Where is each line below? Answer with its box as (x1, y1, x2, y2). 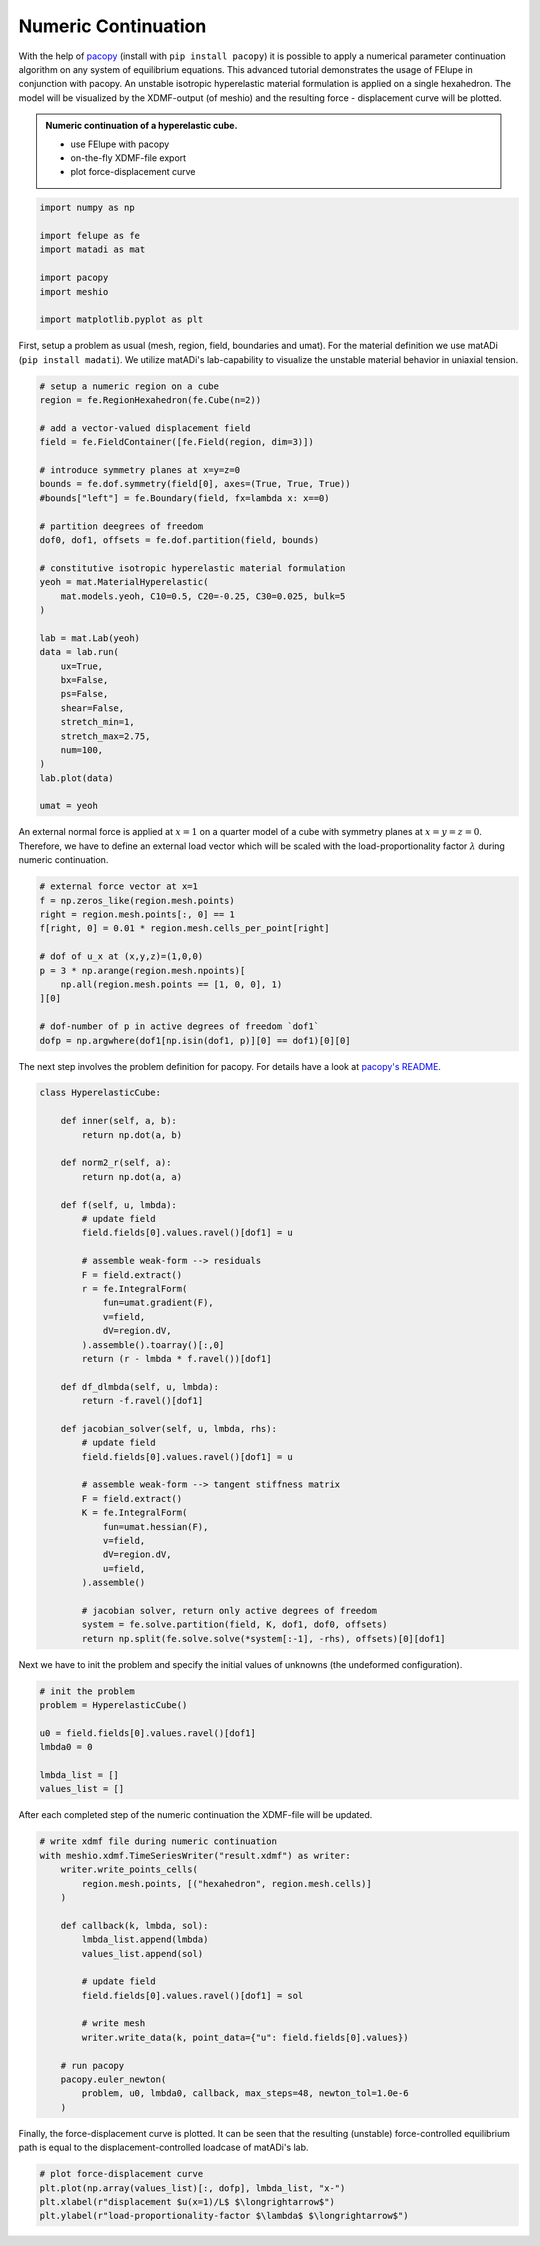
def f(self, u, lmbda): (60, 1199, 177, 1210)
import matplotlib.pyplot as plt (39, 314, 204, 325)
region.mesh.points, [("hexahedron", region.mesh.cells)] (81, 1878, 372, 1889)
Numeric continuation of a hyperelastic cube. (45, 120, 238, 132)
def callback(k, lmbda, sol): (60, 1920, 209, 1931)
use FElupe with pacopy (70, 138, 170, 150)
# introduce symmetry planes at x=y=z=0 (39, 465, 240, 476)
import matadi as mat (39, 244, 146, 255)
